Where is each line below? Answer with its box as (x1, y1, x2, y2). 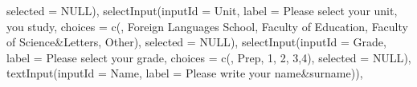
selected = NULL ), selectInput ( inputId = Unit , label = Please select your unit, (6, 2, 398, 18)
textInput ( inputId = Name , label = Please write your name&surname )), (6, 65, 363, 81)
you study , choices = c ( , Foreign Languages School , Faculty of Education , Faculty (6, 18, 408, 34)
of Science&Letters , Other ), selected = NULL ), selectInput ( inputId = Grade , (6, 34, 386, 50)
